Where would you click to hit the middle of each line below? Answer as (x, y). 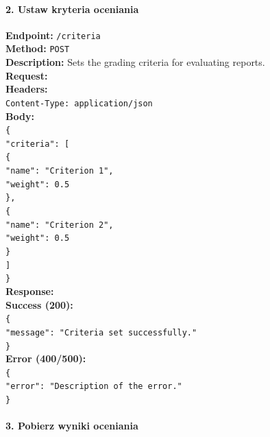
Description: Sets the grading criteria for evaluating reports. (135, 62)
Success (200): (39, 304)
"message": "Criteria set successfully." (101, 332)
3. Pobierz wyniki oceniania (72, 426)
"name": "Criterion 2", (60, 225)
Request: (27, 75)
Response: (30, 291)
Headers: (27, 89)
